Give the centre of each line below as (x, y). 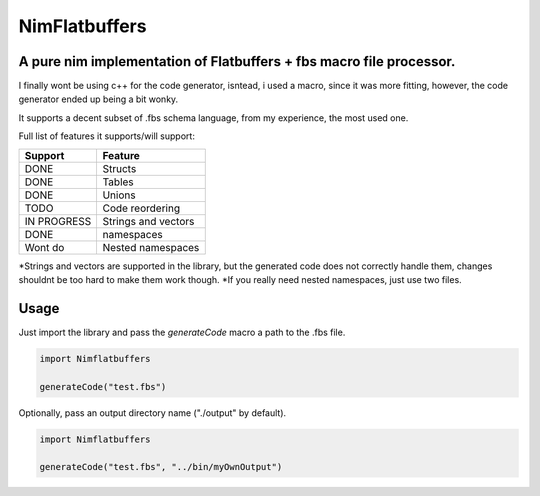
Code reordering (141, 208)
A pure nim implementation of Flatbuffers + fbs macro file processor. (237, 61)
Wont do (44, 247)
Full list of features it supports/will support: (106, 136)
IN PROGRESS (58, 221)
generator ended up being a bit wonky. (98, 99)
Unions (119, 195)
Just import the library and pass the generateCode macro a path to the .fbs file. (182, 332)
